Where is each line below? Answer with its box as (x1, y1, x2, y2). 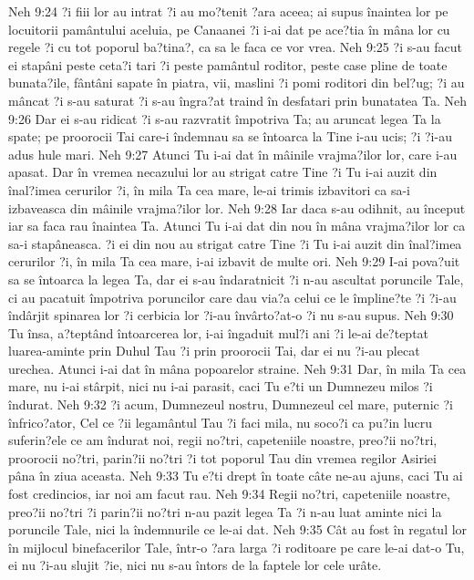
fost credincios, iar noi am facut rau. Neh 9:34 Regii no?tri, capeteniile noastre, (8, 484, 450, 503)
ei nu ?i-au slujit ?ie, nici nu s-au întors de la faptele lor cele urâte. (8, 555, 382, 575)
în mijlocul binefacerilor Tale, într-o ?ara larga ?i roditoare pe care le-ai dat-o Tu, (8, 537, 465, 556)
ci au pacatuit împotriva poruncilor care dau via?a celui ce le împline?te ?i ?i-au (8, 287, 457, 306)
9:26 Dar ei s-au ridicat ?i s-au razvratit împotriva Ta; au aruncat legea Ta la (8, 109, 441, 128)
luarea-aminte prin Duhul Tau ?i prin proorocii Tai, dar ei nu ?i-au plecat (8, 341, 420, 360)
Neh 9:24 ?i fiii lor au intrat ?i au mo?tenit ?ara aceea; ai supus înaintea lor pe (8, 2, 448, 20)
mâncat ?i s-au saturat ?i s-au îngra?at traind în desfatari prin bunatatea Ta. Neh (8, 90, 467, 109)
